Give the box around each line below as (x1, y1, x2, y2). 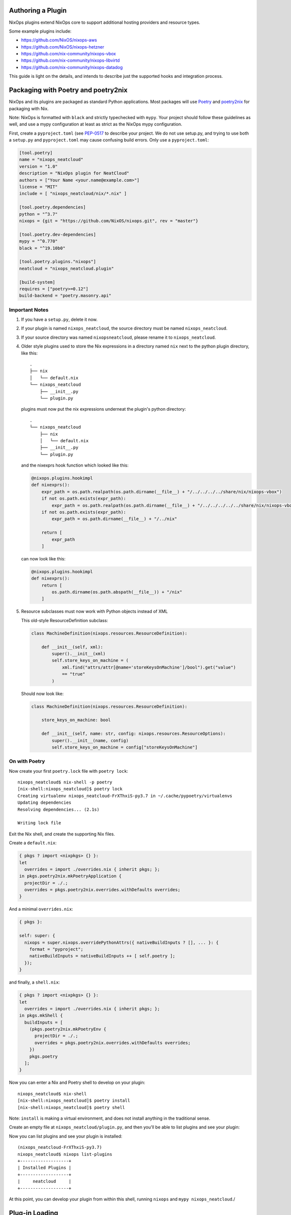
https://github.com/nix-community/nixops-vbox (21, 51, 116, 57)
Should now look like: (21, 691, 64, 696)
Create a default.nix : (9, 840, 57, 846)
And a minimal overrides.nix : (9, 906, 73, 912)
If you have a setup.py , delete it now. (21, 316, 98, 323)
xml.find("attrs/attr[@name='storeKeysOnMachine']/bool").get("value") (62, 664, 236, 670)
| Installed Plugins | (17, 1165, 72, 1171)
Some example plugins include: (9, 28, 72, 34)
